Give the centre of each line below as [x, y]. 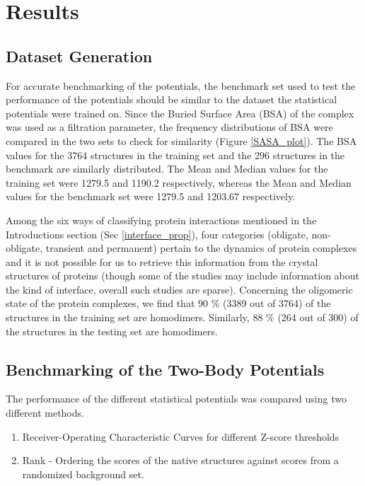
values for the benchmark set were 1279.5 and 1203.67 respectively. [151, 196]
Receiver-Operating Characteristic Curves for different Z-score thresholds [181, 436]
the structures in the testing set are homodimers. [112, 331]
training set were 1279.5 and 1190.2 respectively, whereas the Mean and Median [179, 182]
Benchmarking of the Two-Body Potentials [165, 369]
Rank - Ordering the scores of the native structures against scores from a [180, 460]
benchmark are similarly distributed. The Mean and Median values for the [167, 169]
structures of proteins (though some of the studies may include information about [182, 276]
